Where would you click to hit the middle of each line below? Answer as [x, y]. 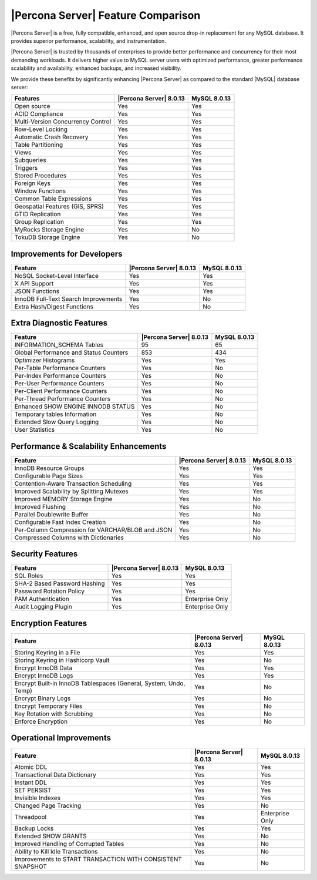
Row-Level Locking [41, 129]
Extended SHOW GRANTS [51, 836]
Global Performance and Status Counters [71, 352]
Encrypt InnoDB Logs [44, 676]
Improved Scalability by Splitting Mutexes [72, 491]
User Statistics [35, 430]
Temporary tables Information [55, 414]
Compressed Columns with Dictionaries [69, 538]
